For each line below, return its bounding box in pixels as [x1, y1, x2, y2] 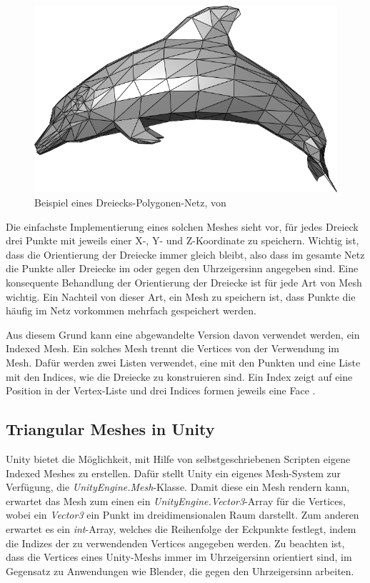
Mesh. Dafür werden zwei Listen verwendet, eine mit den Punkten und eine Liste [6, 355, 361, 370]
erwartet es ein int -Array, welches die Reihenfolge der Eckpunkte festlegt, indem [6, 521, 356, 536]
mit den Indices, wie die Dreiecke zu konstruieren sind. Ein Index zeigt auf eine [6, 369, 353, 384]
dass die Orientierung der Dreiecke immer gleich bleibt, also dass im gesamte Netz [6, 246, 365, 261]
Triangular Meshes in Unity [6, 418, 215, 440]
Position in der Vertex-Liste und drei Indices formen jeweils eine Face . [6, 383, 316, 398]
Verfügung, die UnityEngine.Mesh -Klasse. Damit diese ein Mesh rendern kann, [6, 479, 350, 494]
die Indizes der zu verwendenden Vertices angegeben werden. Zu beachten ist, [6, 535, 345, 550]
